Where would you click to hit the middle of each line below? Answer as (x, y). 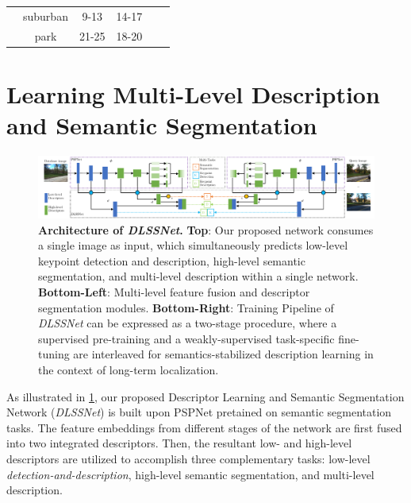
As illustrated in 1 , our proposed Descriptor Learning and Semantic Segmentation (205, 396)
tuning (54, 354)
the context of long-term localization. (129, 370)
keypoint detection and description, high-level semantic (172, 260)
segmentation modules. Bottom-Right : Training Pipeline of (186, 307)
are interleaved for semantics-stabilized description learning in (223, 354)
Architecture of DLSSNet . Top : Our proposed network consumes (206, 229)
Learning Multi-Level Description (193, 93)
